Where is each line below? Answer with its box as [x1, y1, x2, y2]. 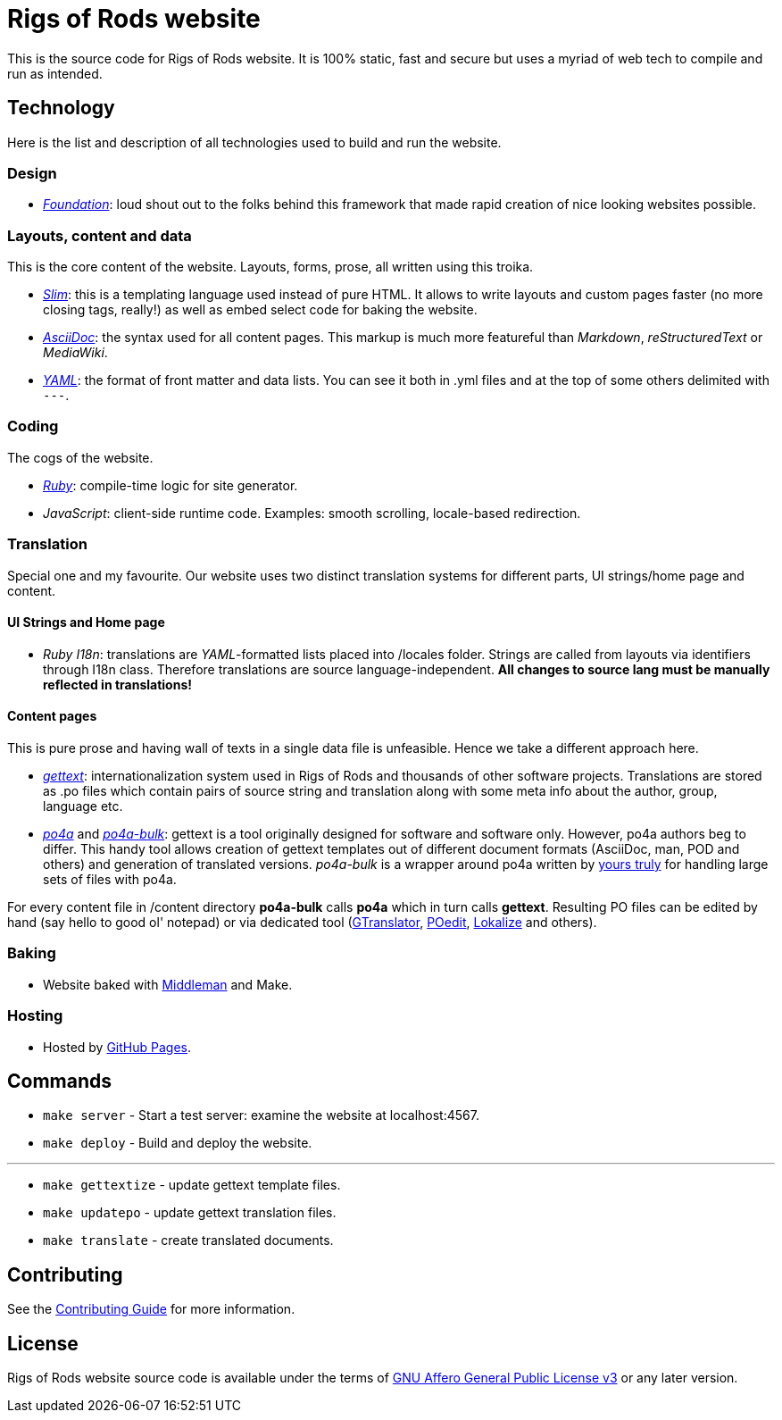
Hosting [7, 1007, 63, 1025]
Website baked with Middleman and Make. [43, 976, 293, 992]
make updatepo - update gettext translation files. [43, 1205, 337, 1221]
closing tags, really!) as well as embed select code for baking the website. [43, 302, 478, 318]
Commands [7, 1069, 112, 1092]
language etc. [43, 798, 123, 814]
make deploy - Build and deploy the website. [43, 1135, 312, 1151]
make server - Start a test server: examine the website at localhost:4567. [43, 1107, 479, 1123]
